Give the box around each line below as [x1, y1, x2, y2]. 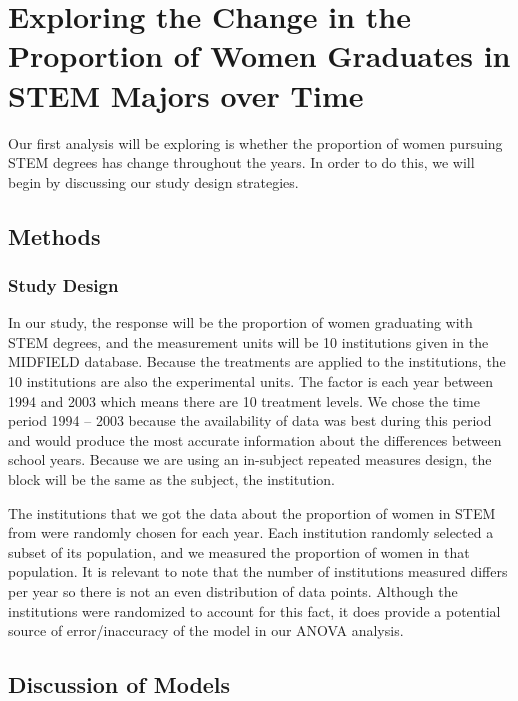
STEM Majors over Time [8, 74, 364, 115]
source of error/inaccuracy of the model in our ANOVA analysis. [8, 620, 404, 641]
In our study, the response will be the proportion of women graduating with [8, 312, 473, 333]
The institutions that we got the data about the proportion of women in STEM [8, 502, 496, 523]
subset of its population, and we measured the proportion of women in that [8, 541, 470, 562]
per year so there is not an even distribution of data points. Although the [8, 581, 458, 601]
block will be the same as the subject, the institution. [8, 469, 335, 490]
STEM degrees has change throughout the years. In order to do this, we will [8, 152, 475, 173]
